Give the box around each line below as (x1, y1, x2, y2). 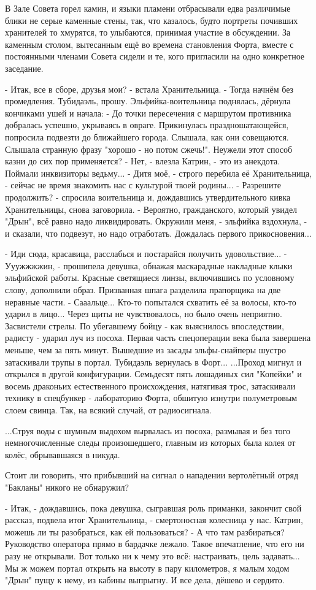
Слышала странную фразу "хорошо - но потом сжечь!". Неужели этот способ (5, 142, 293, 155)
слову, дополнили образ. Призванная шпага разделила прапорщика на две (5, 283, 281, 296)
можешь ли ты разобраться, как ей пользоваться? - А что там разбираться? (5, 525, 285, 538)
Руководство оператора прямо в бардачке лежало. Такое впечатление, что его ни (5, 537, 304, 550)
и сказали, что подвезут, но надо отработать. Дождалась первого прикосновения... (5, 226, 312, 239)
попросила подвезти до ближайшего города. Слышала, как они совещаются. (5, 130, 289, 143)
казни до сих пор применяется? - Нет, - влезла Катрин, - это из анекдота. (5, 155, 280, 167)
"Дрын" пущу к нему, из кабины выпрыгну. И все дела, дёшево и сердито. (5, 573, 285, 586)
